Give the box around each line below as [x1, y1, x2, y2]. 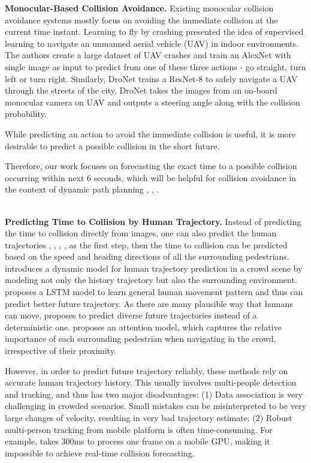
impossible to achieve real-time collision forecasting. [5, 446, 195, 459]
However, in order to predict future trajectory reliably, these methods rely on [5, 364, 288, 377]
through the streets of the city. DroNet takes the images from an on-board [5, 84, 277, 97]
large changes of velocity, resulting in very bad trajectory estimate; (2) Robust [5, 411, 292, 423]
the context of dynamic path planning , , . [5, 183, 159, 196]
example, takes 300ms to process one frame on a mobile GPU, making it [5, 435, 270, 447]
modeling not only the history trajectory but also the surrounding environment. [5, 273, 297, 286]
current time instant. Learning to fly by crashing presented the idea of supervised [5, 25, 304, 38]
